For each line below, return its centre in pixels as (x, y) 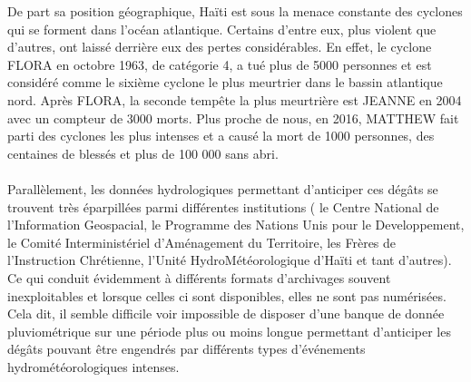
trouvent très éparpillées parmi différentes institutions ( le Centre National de (223, 206)
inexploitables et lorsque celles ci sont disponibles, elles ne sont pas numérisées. (227, 295)
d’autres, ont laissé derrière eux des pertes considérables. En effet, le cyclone (220, 47)
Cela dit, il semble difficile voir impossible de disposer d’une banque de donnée (226, 313)
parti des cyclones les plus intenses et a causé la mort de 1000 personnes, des (221, 136)
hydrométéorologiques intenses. (93, 366)
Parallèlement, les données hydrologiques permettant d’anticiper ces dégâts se (223, 188)
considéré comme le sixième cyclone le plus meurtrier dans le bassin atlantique (225, 82)
